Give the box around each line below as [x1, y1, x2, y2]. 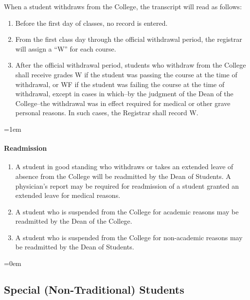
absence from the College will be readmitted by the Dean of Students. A [15, 171, 231, 181]
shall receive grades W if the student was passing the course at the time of [15, 69, 237, 79]
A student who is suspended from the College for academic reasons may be [15, 206, 239, 216]
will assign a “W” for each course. [15, 43, 116, 53]
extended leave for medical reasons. [15, 190, 121, 200]
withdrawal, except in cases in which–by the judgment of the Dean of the [15, 88, 233, 99]
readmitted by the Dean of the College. [15, 216, 132, 226]
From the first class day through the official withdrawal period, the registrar [15, 34, 242, 44]
